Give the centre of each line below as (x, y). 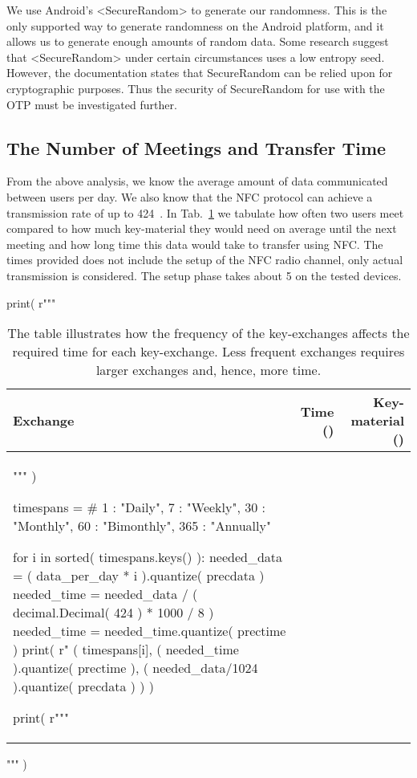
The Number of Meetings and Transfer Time (196, 147)
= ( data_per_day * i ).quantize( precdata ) (139, 576)
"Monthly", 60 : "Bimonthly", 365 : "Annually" (142, 526)
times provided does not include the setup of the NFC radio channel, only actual (205, 260)
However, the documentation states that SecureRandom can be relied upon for (200, 73)
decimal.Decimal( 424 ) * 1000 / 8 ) (113, 613)
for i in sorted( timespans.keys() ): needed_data (148, 557)
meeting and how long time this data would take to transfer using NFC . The (195, 244)
